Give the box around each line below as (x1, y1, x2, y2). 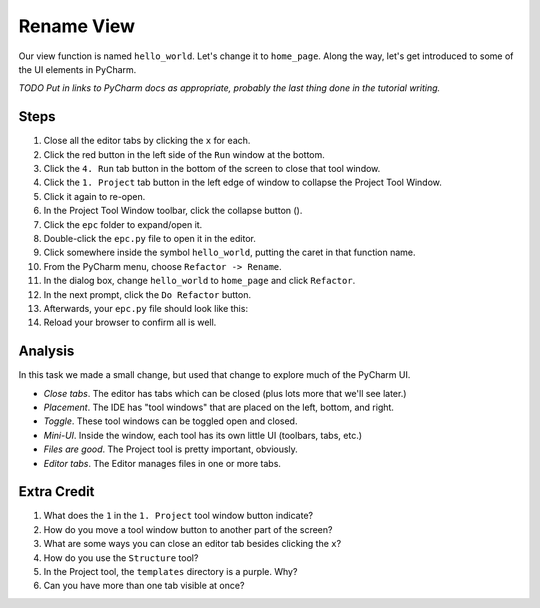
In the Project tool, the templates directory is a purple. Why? (43, 566, 298, 578)
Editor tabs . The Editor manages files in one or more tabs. (43, 457, 282, 469)
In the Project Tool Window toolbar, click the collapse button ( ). (43, 205, 303, 217)
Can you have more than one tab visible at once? (43, 580, 245, 592)
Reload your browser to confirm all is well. (43, 316, 217, 329)
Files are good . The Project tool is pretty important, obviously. (43, 443, 299, 455)
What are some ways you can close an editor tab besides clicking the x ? (43, 538, 342, 550)
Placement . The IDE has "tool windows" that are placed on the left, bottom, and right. (43, 401, 395, 413)
